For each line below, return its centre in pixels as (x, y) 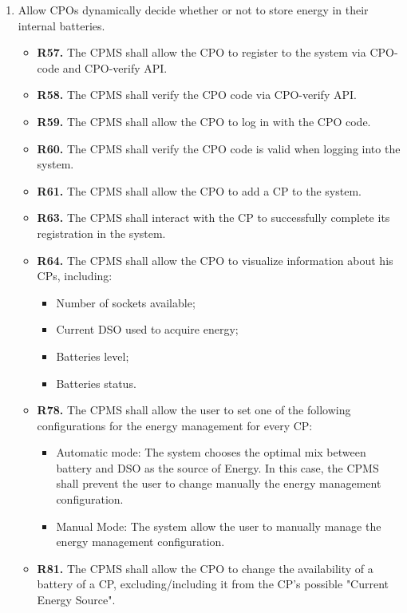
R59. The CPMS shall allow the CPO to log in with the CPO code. (204, 121)
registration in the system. (101, 233)
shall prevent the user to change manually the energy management (219, 483)
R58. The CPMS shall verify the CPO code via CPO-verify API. (197, 95)
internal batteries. (61, 25)
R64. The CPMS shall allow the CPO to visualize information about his (215, 260)
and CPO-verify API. (115, 67)
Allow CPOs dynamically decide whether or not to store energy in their (193, 10)
